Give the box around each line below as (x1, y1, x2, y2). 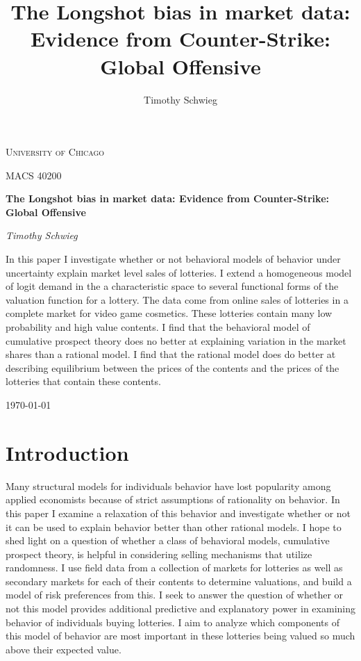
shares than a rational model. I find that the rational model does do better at (6, 347, 336, 361)
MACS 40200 (6, 168, 62, 182)
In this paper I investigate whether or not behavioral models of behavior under (6, 252, 341, 266)
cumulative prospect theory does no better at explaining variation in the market (6, 333, 346, 348)
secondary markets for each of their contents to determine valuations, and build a (6, 573, 352, 588)
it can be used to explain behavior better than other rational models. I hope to (6, 519, 342, 534)
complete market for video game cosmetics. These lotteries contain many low (6, 306, 333, 320)
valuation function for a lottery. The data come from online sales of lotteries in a (6, 292, 349, 307)
